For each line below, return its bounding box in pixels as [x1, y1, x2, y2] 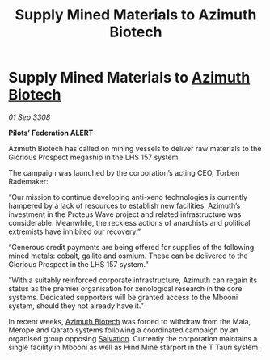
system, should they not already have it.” [8, 301, 144, 311]
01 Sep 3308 [8, 112, 51, 122]
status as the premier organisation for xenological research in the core [8, 283, 243, 293]
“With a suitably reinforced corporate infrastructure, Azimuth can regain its [8, 275, 257, 285]
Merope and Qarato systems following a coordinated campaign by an [8, 325, 238, 335]
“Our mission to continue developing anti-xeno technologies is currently [8, 192, 248, 201]
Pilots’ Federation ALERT [8, 128, 94, 138]
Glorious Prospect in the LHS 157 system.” [8, 259, 149, 269]
